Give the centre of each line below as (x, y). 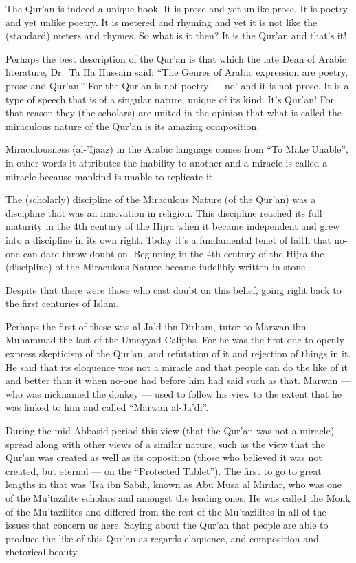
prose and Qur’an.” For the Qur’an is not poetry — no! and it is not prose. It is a (177, 85)
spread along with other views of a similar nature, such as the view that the (165, 444)
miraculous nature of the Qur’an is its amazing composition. (133, 126)
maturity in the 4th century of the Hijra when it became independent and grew (173, 226)
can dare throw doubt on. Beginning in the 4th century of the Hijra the (174, 253)
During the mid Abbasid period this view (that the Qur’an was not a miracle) (170, 431)
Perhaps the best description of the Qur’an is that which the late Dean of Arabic (176, 58)
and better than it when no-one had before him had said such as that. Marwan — (178, 380)
